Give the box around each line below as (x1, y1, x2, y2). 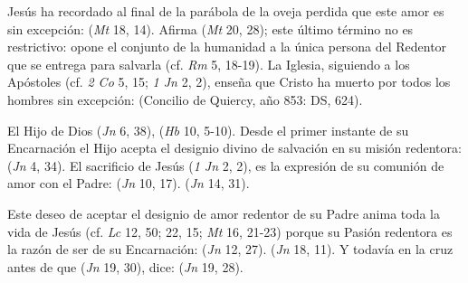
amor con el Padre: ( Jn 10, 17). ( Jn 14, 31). (7, 174, 250, 193)
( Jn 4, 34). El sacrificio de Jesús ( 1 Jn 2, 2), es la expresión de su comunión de (7, 156, 444, 175)
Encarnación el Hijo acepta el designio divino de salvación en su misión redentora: (7, 138, 462, 157)
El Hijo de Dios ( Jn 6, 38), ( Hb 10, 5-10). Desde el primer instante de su (7, 120, 409, 139)
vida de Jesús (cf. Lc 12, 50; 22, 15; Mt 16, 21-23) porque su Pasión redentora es (7, 222, 453, 241)
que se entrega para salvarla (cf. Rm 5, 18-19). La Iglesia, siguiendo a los (7, 54, 410, 73)
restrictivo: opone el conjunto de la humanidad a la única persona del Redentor (7, 37, 447, 56)
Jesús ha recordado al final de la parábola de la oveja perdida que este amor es (7, 2, 444, 20)
